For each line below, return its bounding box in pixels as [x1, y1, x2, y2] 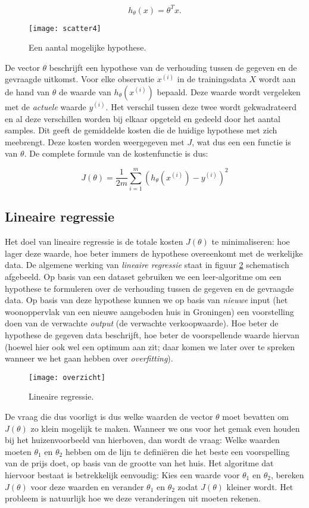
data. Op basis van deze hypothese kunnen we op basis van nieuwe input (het [5, 294, 288, 306]
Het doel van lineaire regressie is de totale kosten [5, 235, 183, 248]
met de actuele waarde [5, 100, 86, 113]
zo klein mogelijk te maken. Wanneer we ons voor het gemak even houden [30, 422, 300, 434]
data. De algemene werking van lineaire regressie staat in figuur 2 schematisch [5, 258, 289, 271]
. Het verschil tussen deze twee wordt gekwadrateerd [105, 100, 296, 113]
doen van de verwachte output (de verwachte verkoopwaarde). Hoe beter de [5, 317, 279, 329]
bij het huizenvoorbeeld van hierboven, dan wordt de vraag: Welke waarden [5, 434, 280, 446]
